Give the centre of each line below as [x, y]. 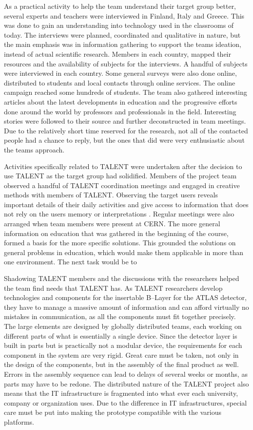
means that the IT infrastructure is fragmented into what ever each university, [121, 393]
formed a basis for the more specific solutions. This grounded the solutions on [120, 243]
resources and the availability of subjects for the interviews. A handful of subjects [126, 63]
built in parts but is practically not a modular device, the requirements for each [123, 345]
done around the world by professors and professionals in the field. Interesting [120, 111]
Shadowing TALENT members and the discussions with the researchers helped [122, 278]
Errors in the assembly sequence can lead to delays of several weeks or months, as [126, 374]
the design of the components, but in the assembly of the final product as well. [121, 364]
